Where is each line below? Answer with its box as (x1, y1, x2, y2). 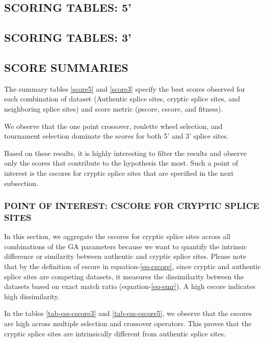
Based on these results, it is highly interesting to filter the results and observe (4, 147, 247, 158)
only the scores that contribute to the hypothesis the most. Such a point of (4, 157, 238, 168)
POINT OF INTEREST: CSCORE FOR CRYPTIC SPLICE (4, 199, 259, 212)
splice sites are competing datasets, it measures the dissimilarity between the (4, 271, 244, 281)
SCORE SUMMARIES (4, 59, 128, 75)
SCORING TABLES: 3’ (4, 30, 131, 45)
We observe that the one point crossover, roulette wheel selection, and (4, 120, 223, 131)
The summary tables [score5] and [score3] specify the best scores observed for (4, 83, 246, 94)
